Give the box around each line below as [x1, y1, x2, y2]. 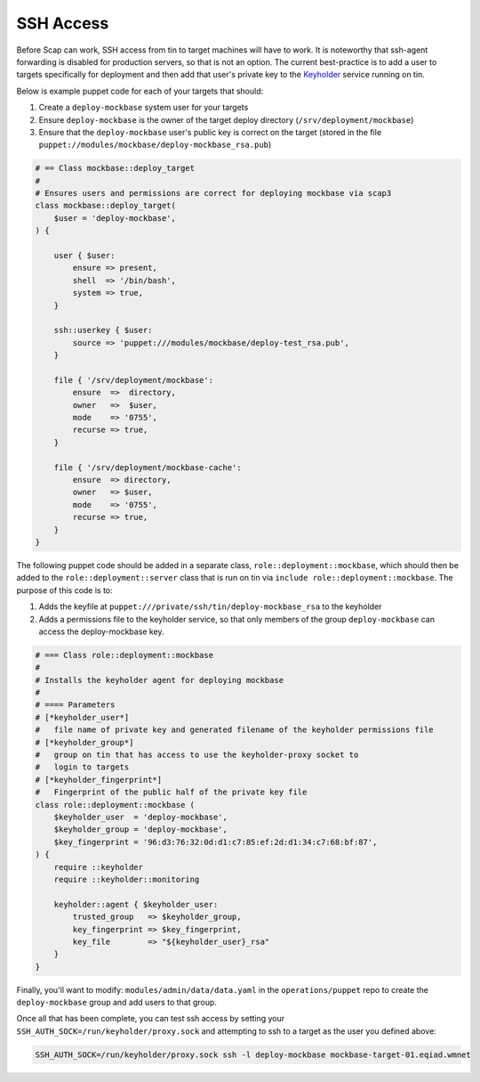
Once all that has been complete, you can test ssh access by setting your [16, 1013, 285, 1024]
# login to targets [35, 762, 130, 772]
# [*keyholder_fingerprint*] [35, 775, 163, 785]
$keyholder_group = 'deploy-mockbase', [53, 825, 228, 834]
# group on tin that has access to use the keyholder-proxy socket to [35, 750, 359, 761]
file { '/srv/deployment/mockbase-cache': [53, 462, 242, 472]
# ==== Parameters [35, 700, 116, 710]
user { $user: [53, 250, 116, 260]
